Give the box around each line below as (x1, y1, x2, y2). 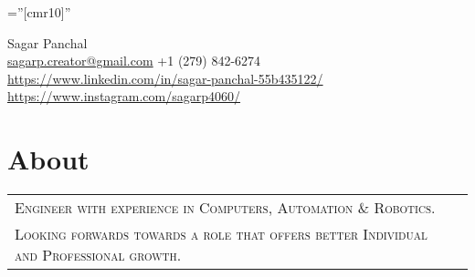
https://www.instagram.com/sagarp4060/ (7, 87, 241, 106)
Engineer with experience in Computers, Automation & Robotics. (15, 197, 436, 219)
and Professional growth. (15, 244, 182, 266)
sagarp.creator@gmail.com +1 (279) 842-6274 (7, 51, 261, 70)
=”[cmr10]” (7, 3, 71, 21)
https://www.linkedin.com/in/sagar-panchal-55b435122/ (7, 68, 323, 87)
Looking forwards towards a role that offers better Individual (15, 223, 427, 245)
